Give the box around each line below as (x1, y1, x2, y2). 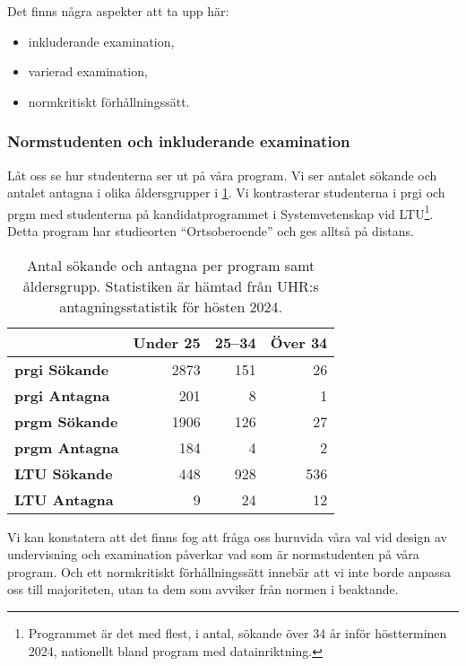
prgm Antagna (14, 436, 119, 458)
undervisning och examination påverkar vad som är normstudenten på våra (7, 545, 419, 564)
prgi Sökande (14, 358, 109, 380)
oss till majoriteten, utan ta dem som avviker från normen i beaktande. (7, 580, 399, 599)
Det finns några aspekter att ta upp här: (7, 2, 229, 20)
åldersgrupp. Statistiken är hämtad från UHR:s (22, 275, 319, 296)
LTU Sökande (14, 462, 113, 484)
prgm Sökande (14, 410, 118, 432)
